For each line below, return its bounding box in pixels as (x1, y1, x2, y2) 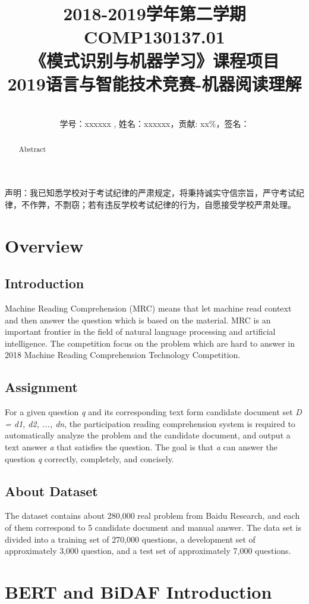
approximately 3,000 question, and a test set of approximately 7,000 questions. (5, 544, 291, 557)
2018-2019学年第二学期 (63, 1, 246, 26)
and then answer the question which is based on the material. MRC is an (5, 313, 271, 326)
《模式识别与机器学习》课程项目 (29, 48, 279, 72)
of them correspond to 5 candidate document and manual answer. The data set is (5, 521, 301, 534)
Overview (5, 233, 84, 257)
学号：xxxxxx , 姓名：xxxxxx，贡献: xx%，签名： (59, 117, 250, 130)
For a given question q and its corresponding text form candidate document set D (5, 406, 302, 418)
